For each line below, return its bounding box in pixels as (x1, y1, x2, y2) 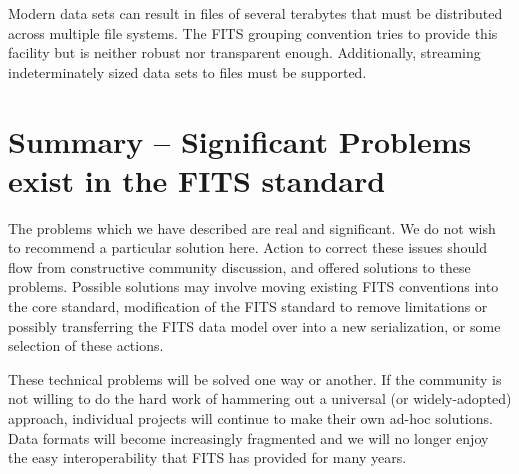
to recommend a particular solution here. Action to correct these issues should (8, 237, 487, 258)
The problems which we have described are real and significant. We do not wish (8, 217, 496, 238)
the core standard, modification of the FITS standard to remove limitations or (8, 296, 488, 317)
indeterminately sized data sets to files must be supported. (8, 61, 367, 82)
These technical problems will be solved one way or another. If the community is (8, 368, 502, 389)
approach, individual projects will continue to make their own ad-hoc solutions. (8, 408, 493, 429)
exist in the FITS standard (8, 159, 386, 200)
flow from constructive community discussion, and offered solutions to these (8, 256, 471, 277)
